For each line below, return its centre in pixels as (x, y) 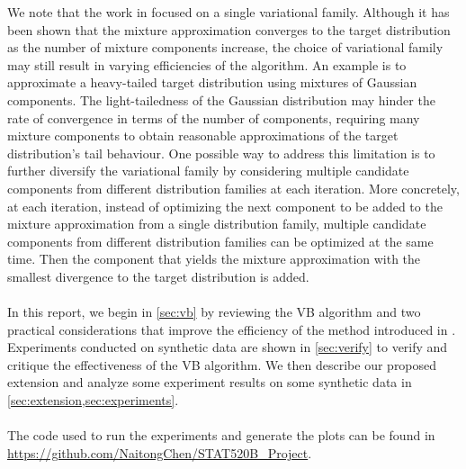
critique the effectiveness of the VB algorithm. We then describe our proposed (222, 364)
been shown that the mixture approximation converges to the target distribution (229, 29)
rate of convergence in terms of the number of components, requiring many (214, 117)
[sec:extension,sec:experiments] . (93, 400)
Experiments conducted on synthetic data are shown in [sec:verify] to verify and (228, 347)
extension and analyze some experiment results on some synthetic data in (210, 382)
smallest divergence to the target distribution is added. (158, 276)
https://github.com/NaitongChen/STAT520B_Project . (160, 452)
